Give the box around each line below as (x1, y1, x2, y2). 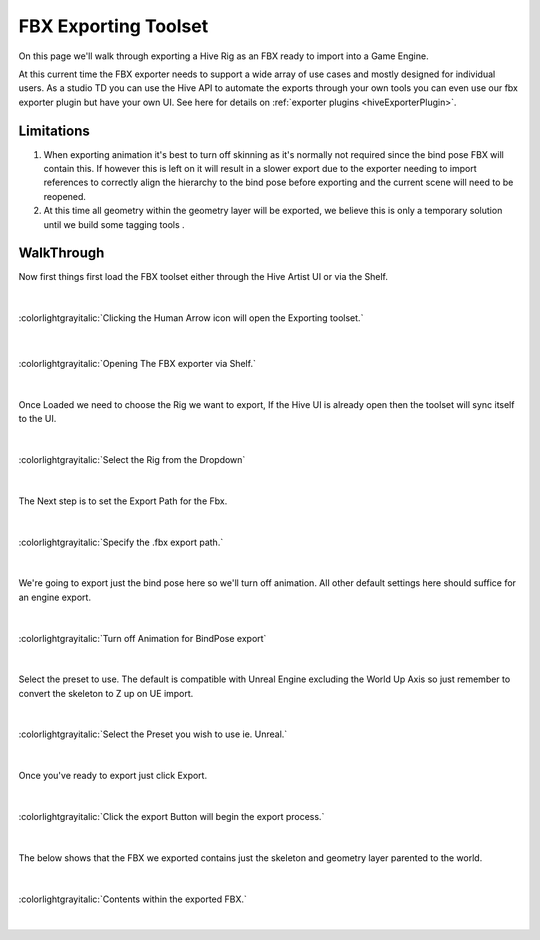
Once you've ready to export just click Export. (18, 770, 208, 782)
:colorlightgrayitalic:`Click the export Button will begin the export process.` (18, 811, 325, 823)
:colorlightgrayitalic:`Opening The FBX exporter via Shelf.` (18, 358, 257, 370)
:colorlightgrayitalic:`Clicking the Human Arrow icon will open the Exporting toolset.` (18, 312, 364, 324)
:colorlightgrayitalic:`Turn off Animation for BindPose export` (18, 632, 267, 644)
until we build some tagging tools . (43, 218, 185, 230)
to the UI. (18, 413, 57, 425)
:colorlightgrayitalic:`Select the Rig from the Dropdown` (18, 454, 246, 465)
